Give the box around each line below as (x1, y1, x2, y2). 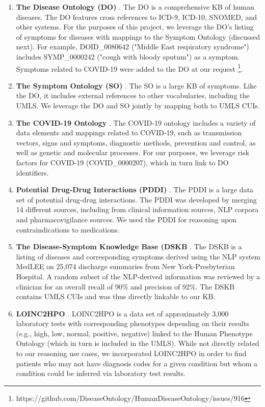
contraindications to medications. (16, 224, 120, 235)
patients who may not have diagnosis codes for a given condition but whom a (16, 358, 258, 368)
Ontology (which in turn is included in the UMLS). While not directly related (16, 338, 259, 348)
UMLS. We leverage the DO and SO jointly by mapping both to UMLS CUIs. (16, 100, 260, 110)
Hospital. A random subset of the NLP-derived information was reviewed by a (16, 271, 260, 281)
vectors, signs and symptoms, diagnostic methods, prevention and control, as (16, 137, 256, 148)
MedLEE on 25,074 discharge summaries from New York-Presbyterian (16, 261, 235, 272)
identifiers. (16, 167, 49, 178)
